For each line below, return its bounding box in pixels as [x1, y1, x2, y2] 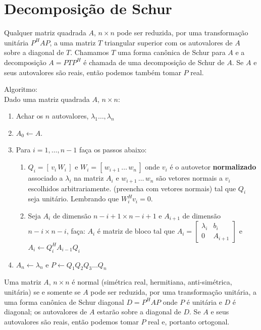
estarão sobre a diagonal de [97, 306, 181, 317]
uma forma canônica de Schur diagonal [4, 296, 124, 307]
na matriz [74, 173, 104, 183]
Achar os [16, 111, 43, 121]
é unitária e [186, 296, 222, 307]
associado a [28, 173, 63, 183]
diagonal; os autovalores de [4, 306, 87, 317]
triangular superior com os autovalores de [104, 37, 233, 47]
